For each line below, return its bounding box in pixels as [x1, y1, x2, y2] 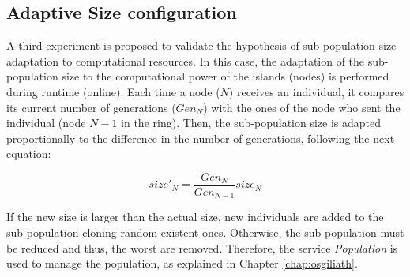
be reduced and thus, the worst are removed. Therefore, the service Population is [6, 239, 398, 256]
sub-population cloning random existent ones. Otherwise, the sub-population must [6, 224, 404, 241]
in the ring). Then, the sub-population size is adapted [121, 114, 381, 131]
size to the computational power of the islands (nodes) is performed [62, 68, 389, 84]
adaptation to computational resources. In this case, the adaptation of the [6, 52, 365, 69]
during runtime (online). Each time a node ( [6, 83, 220, 99]
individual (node [6, 114, 86, 131]
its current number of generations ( [6, 99, 176, 115]
